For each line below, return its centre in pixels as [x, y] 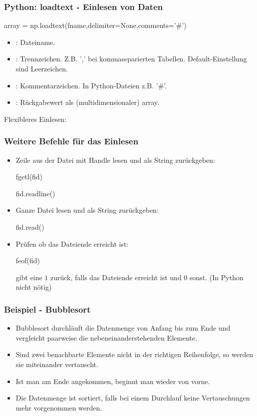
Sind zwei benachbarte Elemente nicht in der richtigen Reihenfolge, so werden [134, 354]
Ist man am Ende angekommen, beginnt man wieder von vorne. [113, 381]
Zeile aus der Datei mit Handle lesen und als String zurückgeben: [115, 160]
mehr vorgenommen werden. [59, 407]
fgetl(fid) [29, 177]
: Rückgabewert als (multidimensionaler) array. [87, 102]
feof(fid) [28, 260]
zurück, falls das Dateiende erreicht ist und [116, 277]
